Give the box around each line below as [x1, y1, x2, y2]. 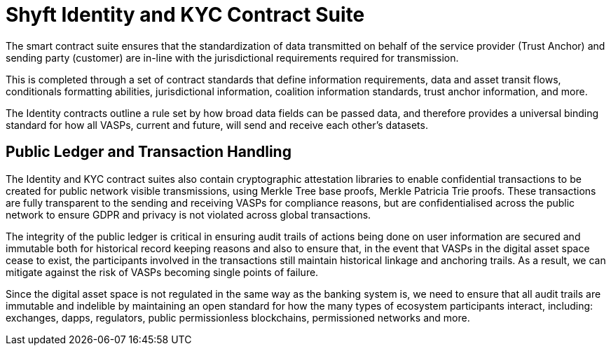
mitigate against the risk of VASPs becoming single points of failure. [6, 266, 319, 278]
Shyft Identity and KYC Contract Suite [6, 3, 365, 27]
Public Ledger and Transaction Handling [6, 143, 291, 161]
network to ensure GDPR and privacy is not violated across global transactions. [6, 208, 371, 221]
